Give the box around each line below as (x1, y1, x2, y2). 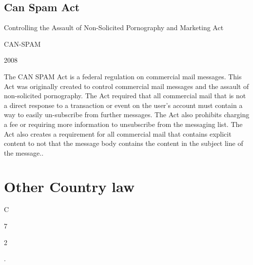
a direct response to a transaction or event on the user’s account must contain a (4, 100, 243, 110)
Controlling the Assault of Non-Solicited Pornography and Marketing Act (4, 22, 224, 33)
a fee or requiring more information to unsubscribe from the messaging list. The (4, 119, 243, 129)
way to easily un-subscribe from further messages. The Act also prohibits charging (4, 109, 250, 120)
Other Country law (4, 176, 135, 196)
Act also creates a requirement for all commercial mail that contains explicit (4, 128, 232, 139)
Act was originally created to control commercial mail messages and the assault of (4, 81, 249, 91)
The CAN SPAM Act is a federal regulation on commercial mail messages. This (4, 71, 242, 81)
